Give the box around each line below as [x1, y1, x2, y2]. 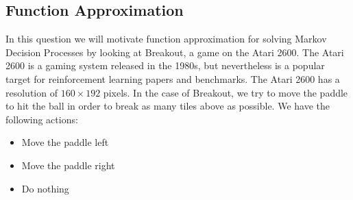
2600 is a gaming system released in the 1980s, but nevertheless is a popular [5, 58, 325, 73]
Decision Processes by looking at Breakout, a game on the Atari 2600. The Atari [5, 45, 344, 59]
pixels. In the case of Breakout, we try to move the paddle [103, 85, 348, 99]
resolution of [5, 85, 58, 99]
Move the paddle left [21, 135, 109, 149]
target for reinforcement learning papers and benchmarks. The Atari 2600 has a [5, 71, 340, 86]
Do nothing [21, 181, 69, 195]
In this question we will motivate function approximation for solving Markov [5, 32, 327, 46]
